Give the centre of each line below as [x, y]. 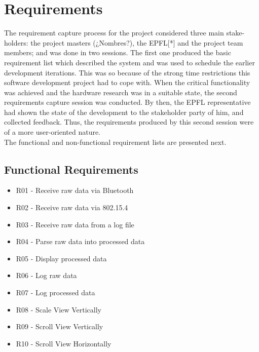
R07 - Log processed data [55, 292]
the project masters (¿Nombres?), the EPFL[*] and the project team [137, 42]
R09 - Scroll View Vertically [60, 326]
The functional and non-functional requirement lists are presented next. [115, 142]
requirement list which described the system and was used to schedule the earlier [129, 62]
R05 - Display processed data [61, 258]
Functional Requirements [71, 169]
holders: [16, 42]
